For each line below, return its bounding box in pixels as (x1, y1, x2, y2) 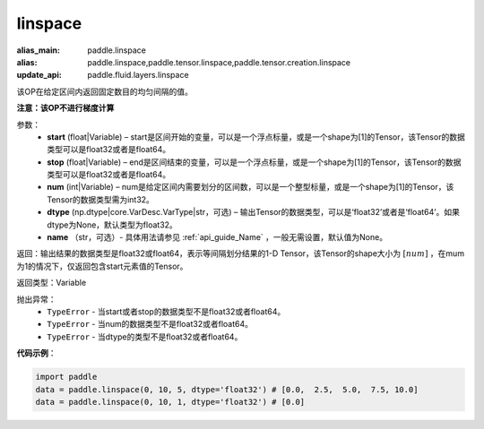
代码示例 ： (16, 347, 56, 358)
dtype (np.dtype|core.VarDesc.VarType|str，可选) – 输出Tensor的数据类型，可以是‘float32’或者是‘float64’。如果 (47, 207, 461, 218)
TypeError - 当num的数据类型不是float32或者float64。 (47, 319, 253, 330)
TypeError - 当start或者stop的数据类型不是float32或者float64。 (47, 305, 286, 317)
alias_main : (16, 45, 60, 56)
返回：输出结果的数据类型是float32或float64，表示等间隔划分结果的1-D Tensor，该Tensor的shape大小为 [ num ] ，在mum (16, 248, 465, 259)
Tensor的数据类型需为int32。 (47, 193, 154, 205)
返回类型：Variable (16, 278, 87, 288)
